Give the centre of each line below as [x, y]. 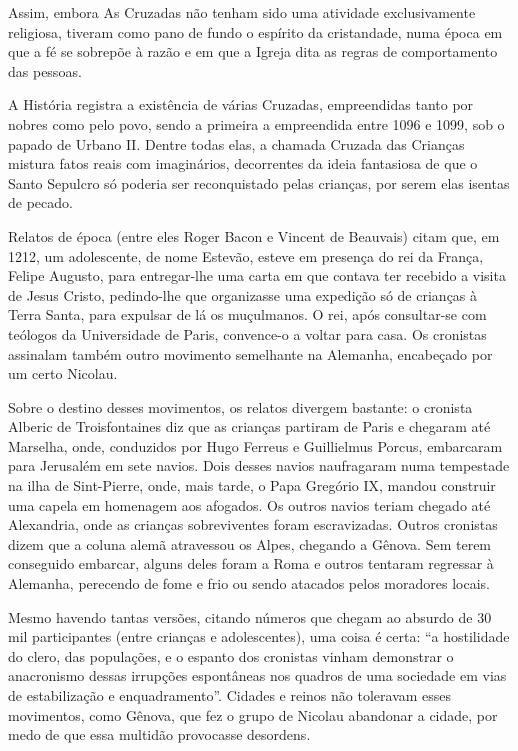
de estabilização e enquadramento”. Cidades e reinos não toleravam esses [230, 695]
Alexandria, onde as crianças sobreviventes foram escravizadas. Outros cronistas [253, 524]
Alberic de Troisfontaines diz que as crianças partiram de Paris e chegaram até [249, 426]
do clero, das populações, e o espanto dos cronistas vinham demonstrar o [231, 655]
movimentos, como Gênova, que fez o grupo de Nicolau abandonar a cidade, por [253, 714]
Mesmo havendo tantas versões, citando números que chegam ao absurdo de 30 [250, 616]
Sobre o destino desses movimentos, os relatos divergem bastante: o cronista [240, 406]
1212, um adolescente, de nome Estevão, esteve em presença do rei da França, [246, 255]
